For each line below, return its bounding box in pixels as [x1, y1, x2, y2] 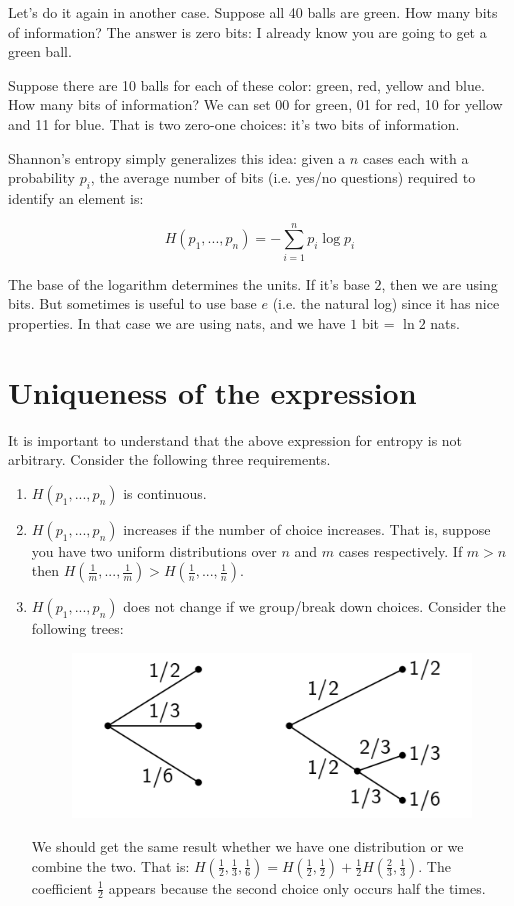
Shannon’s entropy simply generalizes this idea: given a [8, 147, 346, 168]
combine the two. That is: [31, 855, 190, 876]
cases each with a [362, 147, 469, 168]
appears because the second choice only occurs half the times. [108, 877, 486, 898]
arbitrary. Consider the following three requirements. [8, 449, 331, 470]
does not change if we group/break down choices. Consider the [123, 596, 506, 617]
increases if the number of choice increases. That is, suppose [123, 518, 491, 539]
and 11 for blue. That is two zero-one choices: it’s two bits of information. [8, 113, 460, 134]
